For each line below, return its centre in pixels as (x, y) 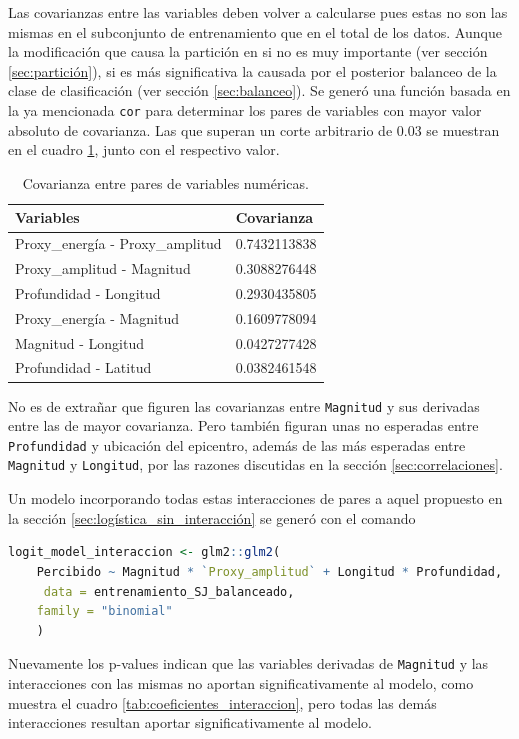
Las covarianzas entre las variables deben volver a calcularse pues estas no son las (258, 12)
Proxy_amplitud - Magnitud (103, 268)
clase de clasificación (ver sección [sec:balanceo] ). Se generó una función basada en (259, 90)
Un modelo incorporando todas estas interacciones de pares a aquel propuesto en (255, 498)
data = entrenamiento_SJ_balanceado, (169, 591)
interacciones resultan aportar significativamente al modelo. (190, 722)
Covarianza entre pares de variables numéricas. (165, 182)
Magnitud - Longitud (79, 342)
